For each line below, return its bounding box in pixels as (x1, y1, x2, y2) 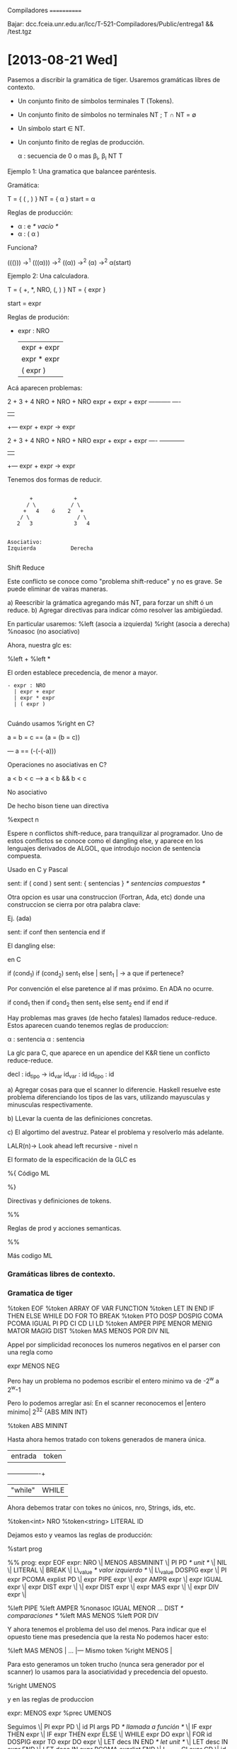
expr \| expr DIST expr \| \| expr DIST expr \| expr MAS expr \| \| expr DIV (7, 1583, 219, 1591)
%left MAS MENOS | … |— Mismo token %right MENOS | (7, 1646, 173, 1655)
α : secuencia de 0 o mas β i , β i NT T (17, 152, 123, 162)
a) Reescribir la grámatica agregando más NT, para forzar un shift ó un (7, 599, 214, 607)
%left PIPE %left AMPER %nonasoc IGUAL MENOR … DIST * (7, 1604, 184, 1612)
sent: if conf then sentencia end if (7, 928, 106, 936)
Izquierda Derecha (7, 545, 93, 552)
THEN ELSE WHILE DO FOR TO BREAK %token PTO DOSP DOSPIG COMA (7, 1312, 224, 1320)
